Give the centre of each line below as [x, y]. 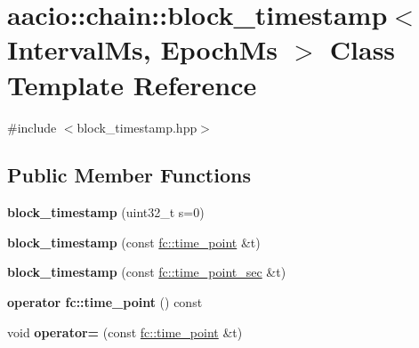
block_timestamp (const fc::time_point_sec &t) [147, 272]
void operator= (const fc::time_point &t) [125, 332]
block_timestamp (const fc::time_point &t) [134, 242]
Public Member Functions [129, 175]
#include [32, 127]
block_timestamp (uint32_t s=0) [106, 212]
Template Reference [132, 84]
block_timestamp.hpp [137, 127]
